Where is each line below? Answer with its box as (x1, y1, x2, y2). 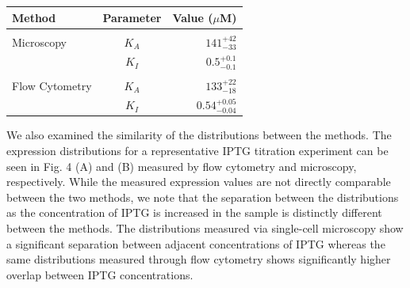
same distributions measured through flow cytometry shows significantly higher (6, 251, 391, 267)
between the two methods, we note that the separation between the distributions (6, 188, 399, 205)
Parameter (102, 9, 162, 25)
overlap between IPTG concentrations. (6, 266, 194, 282)
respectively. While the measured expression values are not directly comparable (6, 173, 391, 190)
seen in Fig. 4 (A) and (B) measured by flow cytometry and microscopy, (6, 157, 357, 174)
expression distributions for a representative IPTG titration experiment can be (6, 142, 389, 159)
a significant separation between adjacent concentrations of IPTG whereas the (6, 235, 385, 252)
